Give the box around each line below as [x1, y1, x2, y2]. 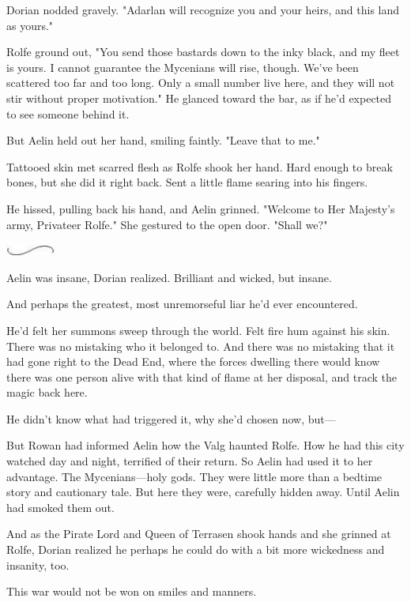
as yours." [6, 17, 54, 33]
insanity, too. [6, 556, 70, 573]
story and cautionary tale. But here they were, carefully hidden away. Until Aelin [6, 483, 400, 500]
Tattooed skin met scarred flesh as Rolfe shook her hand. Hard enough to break [6, 158, 393, 175]
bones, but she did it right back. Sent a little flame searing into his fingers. [6, 174, 368, 190]
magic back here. [6, 384, 88, 401]
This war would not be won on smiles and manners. [6, 583, 257, 600]
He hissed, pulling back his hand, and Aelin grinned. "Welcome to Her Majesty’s [6, 200, 395, 216]
